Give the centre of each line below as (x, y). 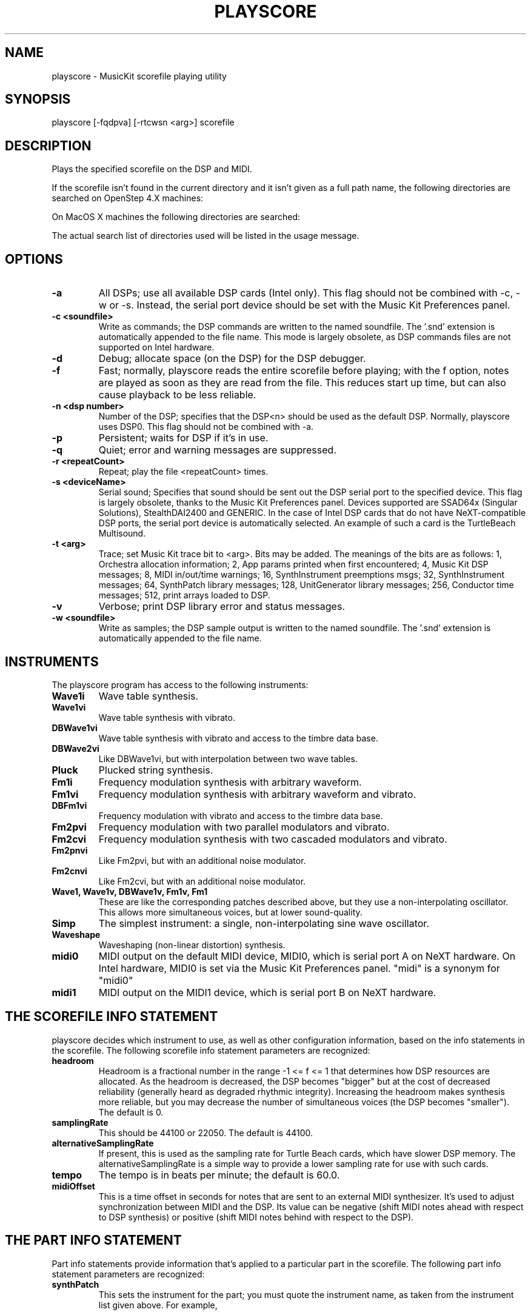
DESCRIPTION (48, 146)
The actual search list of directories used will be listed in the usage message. (205, 236)
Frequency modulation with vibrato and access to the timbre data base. (241, 815)
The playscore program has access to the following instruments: (180, 684)
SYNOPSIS (38, 99)
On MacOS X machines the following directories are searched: (176, 217)
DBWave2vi (75, 748)
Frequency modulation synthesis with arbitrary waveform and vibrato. (257, 794)
